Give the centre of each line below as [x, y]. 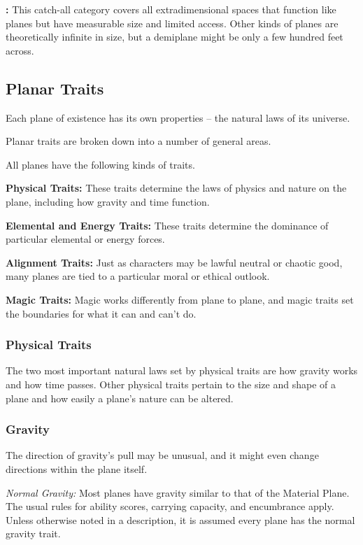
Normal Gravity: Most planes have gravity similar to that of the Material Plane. [178, 492]
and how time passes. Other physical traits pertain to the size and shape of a [171, 384]
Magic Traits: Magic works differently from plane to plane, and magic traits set [180, 299]
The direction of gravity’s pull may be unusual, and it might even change [162, 455]
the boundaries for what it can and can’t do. [101, 313]
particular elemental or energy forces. [85, 239]
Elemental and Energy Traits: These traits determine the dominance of [167, 225]
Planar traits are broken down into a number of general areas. [138, 141]
